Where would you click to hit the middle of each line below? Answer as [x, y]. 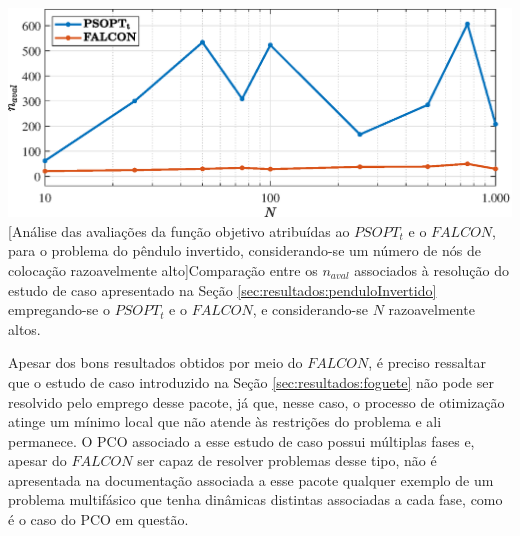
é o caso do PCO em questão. [98, 519]
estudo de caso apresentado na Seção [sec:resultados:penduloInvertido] [222, 289]
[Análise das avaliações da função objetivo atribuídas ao [179, 230]
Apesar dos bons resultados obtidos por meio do [155, 362]
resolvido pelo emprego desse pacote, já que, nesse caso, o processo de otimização [256, 401]
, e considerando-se [310, 309]
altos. [24, 328]
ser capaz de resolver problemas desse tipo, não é [287, 460]
